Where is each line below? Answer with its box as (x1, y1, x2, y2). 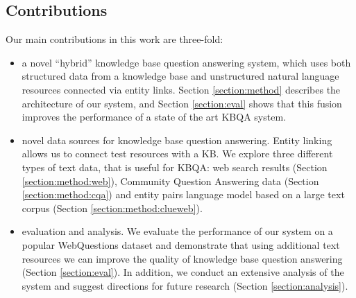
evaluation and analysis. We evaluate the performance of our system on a (22, 224, 333, 238)
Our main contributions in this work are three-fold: (6, 32, 223, 46)
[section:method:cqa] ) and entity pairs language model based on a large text (22, 187, 345, 202)
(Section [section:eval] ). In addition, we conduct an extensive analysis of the (22, 265, 344, 279)
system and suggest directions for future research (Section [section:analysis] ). (22, 278, 348, 292)
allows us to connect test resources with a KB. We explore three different (22, 146, 333, 161)
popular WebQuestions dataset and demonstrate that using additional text (22, 237, 340, 252)
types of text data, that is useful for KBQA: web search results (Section (22, 159, 328, 174)
